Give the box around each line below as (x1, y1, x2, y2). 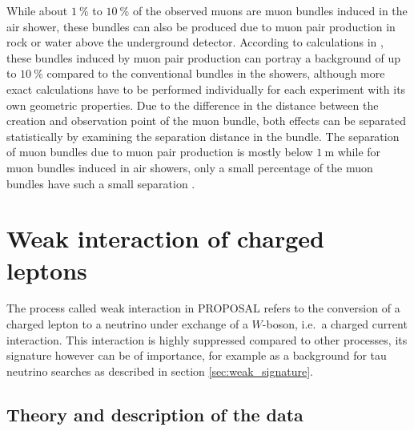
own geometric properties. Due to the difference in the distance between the (6, 96, 379, 113)
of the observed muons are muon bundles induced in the (132, 2, 408, 18)
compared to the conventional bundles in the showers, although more (46, 65, 385, 82)
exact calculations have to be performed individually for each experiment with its (6, 80, 406, 97)
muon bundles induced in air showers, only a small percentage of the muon (6, 159, 373, 175)
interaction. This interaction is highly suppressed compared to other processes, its (6, 331, 408, 348)
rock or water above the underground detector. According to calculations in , (6, 34, 384, 50)
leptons (6, 253, 87, 286)
